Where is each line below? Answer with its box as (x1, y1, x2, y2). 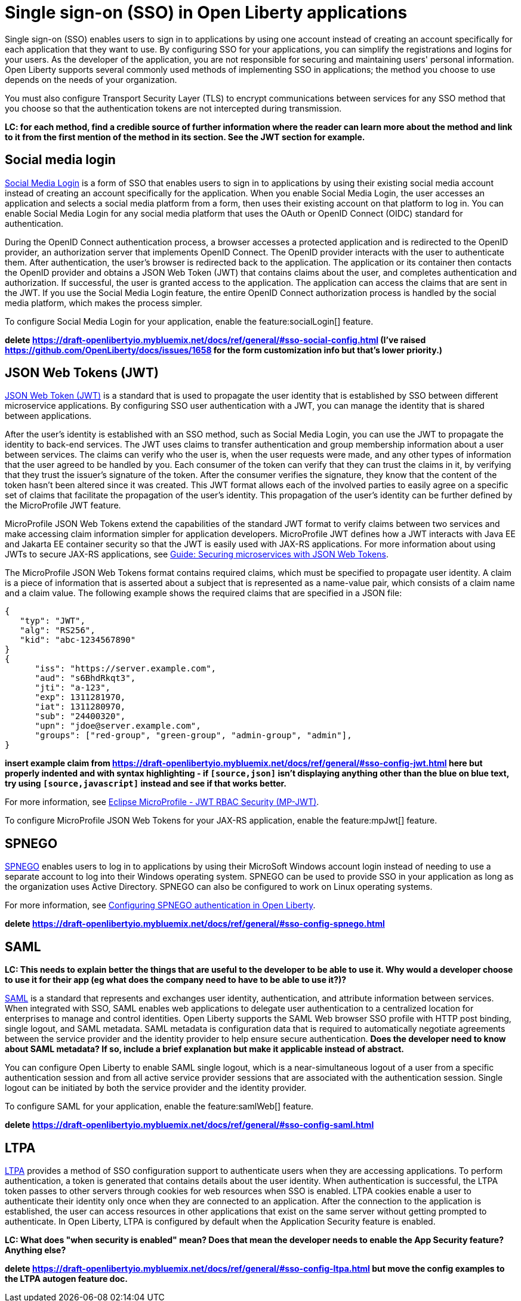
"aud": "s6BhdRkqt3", (35, 673, 136, 683)
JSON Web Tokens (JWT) (5, 365, 159, 381)
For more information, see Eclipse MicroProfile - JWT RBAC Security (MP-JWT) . (5, 797, 319, 807)
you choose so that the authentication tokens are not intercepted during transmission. (5, 103, 342, 113)
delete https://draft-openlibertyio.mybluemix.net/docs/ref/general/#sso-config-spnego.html (5, 918, 385, 929)
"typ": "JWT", (20, 616, 85, 626)
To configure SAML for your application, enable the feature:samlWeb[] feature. (5, 1101, 314, 1112)
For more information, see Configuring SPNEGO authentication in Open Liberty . (5, 900, 316, 911)
